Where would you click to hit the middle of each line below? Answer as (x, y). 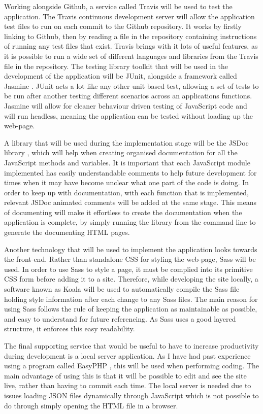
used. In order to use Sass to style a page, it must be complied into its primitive (128, 269)
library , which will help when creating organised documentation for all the (121, 152)
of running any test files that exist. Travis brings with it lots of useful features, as (131, 46)
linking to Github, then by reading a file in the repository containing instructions (130, 36)
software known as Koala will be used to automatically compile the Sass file (122, 289)
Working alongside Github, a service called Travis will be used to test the (118, 6)
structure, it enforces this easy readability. (70, 329)
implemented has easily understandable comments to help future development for (130, 172)
